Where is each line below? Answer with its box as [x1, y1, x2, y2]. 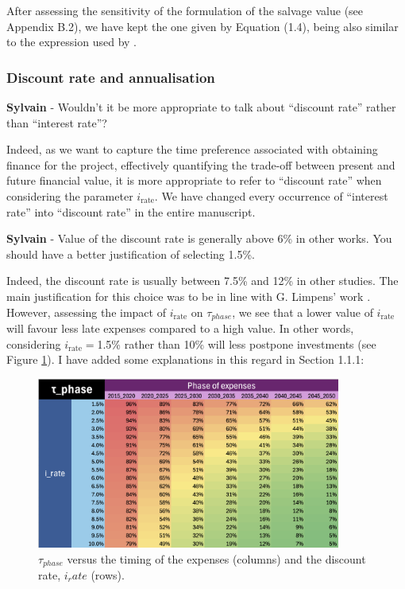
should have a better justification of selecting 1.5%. [6, 245, 255, 262]
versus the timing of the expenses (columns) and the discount [67, 550, 366, 567]
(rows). [91, 567, 125, 583]
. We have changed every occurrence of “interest [154, 187, 388, 204]
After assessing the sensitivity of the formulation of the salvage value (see [6, 2, 364, 18]
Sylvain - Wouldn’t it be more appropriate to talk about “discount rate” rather [6, 99, 396, 115]
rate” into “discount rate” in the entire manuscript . [6, 203, 256, 220]
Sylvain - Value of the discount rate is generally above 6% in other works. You [6, 230, 392, 247]
